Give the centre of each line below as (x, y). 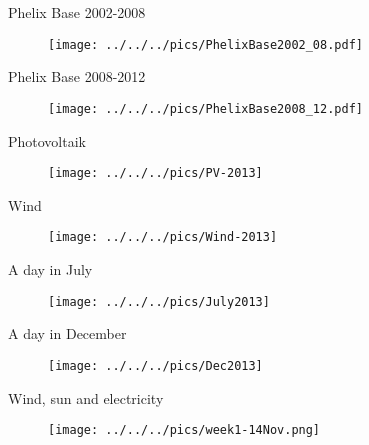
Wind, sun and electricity (86, 397)
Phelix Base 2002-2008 (77, 12)
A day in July (50, 269)
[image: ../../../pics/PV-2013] (155, 173)
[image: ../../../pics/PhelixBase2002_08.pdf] (205, 44)
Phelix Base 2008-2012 (77, 76)
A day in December (67, 333)
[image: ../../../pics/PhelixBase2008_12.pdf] (205, 108)
